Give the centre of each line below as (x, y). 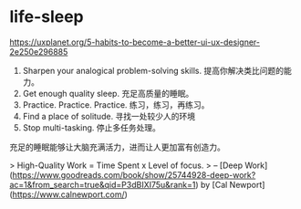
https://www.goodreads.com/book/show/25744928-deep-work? (134, 174)
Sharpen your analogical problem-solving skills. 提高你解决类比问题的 (153, 70)
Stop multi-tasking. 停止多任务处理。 (92, 127)
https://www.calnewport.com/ (68, 194)
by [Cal (214, 184)
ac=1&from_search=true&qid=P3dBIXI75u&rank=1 (103, 184)
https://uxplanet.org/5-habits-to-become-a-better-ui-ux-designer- (135, 42)
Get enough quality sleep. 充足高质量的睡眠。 (108, 93)
